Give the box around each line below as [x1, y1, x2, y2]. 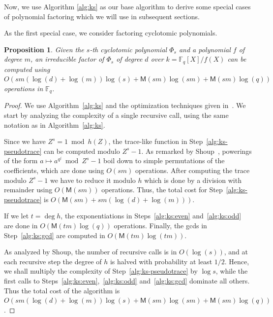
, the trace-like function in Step [108, 136, 203, 146]
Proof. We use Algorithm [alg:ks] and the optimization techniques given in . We [4, 100, 246, 110]
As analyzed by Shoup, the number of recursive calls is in [4, 247, 177, 257]
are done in [4, 220, 38, 230]
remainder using [4, 184, 53, 195]
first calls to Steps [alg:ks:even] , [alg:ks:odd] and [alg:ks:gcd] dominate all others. [4, 275, 250, 285]
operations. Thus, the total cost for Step [101, 184, 223, 195]
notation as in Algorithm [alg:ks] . [4, 119, 105, 130]
